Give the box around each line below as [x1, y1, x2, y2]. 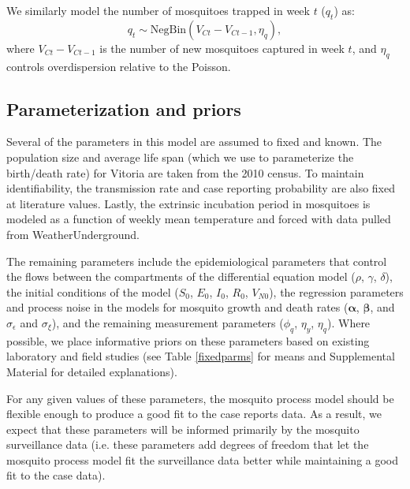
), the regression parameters [269, 283, 404, 300]
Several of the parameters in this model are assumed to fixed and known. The [6, 133, 382, 150]
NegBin [150, 24, 187, 35]
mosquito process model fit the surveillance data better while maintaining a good [6, 451, 399, 468]
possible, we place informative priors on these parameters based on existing [6, 332, 370, 349]
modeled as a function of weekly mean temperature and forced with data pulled [6, 211, 391, 227]
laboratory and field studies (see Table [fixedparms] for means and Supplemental [6, 348, 395, 364]
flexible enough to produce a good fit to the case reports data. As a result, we [6, 405, 382, 422]
